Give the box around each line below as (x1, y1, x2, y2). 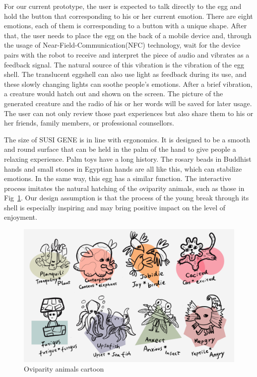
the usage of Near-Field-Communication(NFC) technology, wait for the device (4, 40, 241, 50)
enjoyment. (4, 212, 37, 222)
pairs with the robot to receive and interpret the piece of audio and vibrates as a (4, 49, 250, 60)
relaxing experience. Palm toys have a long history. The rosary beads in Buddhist (4, 153, 252, 164)
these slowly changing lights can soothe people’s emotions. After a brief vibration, (4, 78, 253, 89)
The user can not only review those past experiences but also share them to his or (4, 108, 254, 118)
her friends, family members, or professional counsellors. (4, 118, 174, 128)
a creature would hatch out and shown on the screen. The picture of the (4, 88, 223, 99)
